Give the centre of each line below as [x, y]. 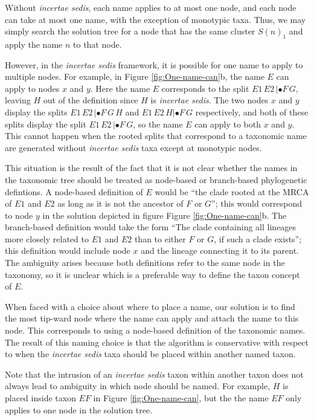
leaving [18, 100]
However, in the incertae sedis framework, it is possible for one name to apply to [154, 64]
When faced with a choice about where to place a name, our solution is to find [150, 306]
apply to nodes [32, 88]
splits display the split [46, 124]
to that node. [98, 44]
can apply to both [228, 124]
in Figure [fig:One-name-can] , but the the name [181, 398]
